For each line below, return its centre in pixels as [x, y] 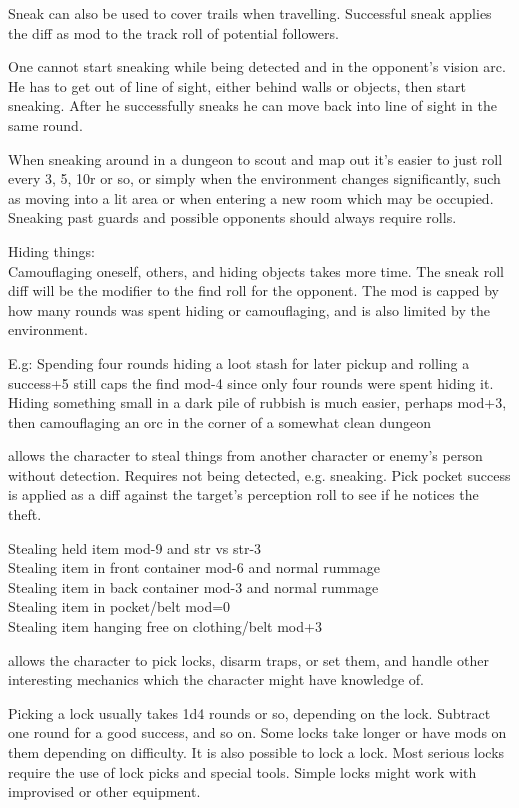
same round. [45, 124]
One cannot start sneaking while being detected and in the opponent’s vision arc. [257, 66]
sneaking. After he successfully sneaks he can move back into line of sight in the [252, 105]
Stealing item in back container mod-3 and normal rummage [193, 586]
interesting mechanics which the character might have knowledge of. [216, 679]
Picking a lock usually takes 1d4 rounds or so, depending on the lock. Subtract [249, 712]
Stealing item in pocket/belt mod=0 [119, 606]
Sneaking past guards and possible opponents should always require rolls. [232, 217]
